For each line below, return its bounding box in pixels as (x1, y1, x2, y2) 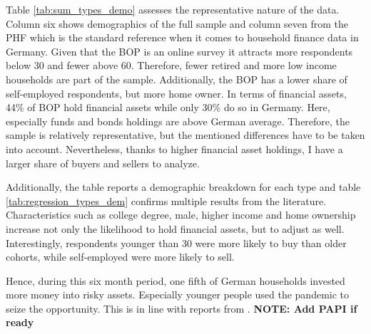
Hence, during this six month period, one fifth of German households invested (6, 273, 345, 288)
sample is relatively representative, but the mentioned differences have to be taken (6, 127, 365, 142)
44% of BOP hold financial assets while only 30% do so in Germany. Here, (6, 100, 330, 115)
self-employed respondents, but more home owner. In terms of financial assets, (6, 85, 347, 100)
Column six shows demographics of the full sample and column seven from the (6, 16, 349, 31)
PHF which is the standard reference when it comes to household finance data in (6, 30, 359, 45)
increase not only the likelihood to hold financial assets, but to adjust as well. (6, 221, 345, 236)
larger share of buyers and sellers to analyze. (6, 155, 200, 170)
